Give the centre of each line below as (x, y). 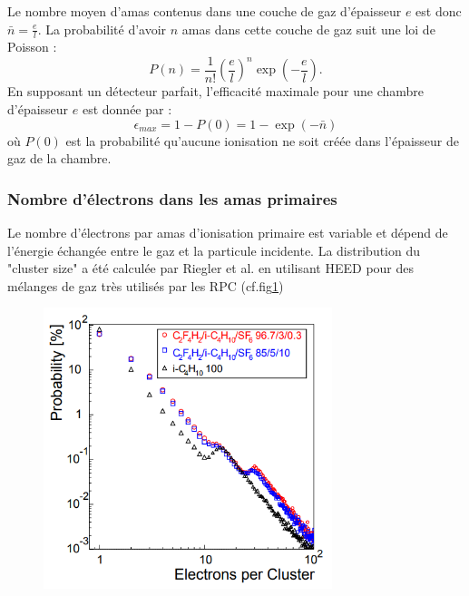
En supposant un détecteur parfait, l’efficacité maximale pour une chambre (216, 91)
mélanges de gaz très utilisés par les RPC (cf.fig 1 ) (146, 285)
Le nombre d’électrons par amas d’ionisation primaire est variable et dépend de (228, 233)
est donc (439, 11)
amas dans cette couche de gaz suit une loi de (308, 29)
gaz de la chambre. (59, 158)
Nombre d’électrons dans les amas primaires (172, 198)
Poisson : (32, 47)
